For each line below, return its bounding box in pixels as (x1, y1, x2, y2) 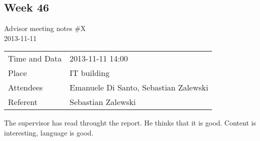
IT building (69, 67, 109, 79)
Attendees (8, 81, 43, 93)
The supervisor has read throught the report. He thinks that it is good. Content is (4, 117, 256, 128)
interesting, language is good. (4, 127, 93, 137)
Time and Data (8, 52, 62, 64)
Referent (8, 96, 37, 108)
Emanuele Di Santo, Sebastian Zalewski (69, 81, 208, 93)
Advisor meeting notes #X (4, 23, 86, 33)
